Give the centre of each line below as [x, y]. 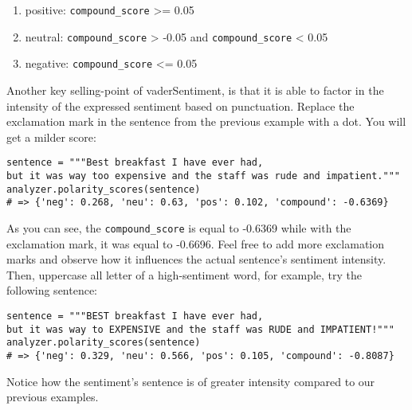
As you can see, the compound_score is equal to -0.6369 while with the [179, 227]
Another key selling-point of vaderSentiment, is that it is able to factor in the [195, 90]
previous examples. [53, 397]
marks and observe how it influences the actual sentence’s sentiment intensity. [196, 259]
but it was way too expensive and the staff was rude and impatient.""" [203, 176]
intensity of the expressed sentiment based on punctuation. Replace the [180, 105]
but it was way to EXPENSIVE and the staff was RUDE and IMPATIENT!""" [200, 329]
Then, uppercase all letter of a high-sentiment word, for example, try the [184, 274]
